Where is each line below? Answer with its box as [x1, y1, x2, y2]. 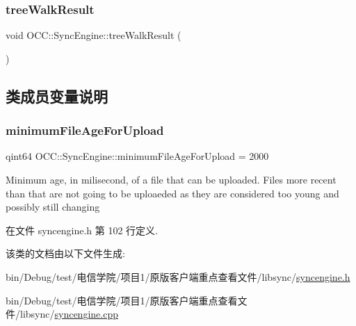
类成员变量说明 [6, 85, 108, 106]
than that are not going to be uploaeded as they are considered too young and [6, 186, 339, 200]
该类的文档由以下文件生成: [6, 246, 125, 261]
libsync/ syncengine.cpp [19, 307, 118, 321]
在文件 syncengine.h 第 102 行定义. [6, 222, 159, 237]
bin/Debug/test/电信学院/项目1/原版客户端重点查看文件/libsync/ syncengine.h [6, 269, 350, 284]
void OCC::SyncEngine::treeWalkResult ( [6, 28, 181, 42]
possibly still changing [6, 199, 100, 214]
